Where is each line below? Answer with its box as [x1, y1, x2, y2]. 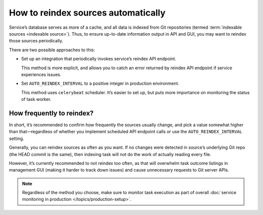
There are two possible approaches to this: [9, 47, 95, 53]
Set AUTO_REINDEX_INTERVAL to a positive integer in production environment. [21, 80, 180, 86]
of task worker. [21, 97, 52, 102]
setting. [9, 136, 24, 141]
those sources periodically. [9, 38, 63, 44]
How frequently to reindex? [9, 109, 94, 117]
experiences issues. [21, 71, 61, 78]
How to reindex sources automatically [9, 7, 166, 18]
